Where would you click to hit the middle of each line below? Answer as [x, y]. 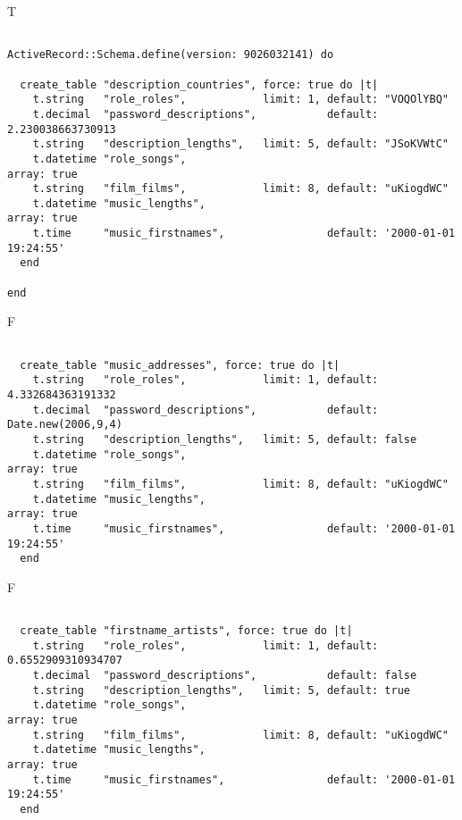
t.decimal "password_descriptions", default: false [225, 676]
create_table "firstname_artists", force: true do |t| [186, 631]
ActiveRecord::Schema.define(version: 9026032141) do [171, 55]
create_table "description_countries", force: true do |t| [199, 84]
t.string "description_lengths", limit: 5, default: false [225, 439]
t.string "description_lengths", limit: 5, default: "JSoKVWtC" [240, 144]
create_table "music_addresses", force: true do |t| [180, 365]
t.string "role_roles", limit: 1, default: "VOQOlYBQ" [240, 100]
